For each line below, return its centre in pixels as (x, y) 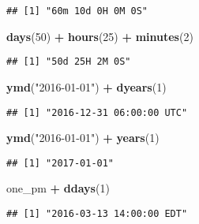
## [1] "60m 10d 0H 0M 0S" (77, 11)
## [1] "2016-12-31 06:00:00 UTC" (97, 112)
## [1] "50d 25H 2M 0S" (69, 62)
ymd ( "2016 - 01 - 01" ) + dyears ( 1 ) (86, 86)
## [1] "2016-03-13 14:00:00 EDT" (97, 214)
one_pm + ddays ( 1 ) (58, 188)
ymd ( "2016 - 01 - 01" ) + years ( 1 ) (83, 138)
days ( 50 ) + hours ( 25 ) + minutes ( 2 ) (100, 36)
